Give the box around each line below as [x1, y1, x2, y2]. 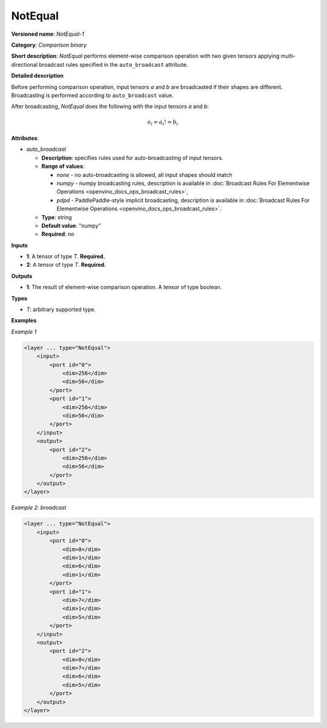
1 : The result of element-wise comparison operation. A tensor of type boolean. [26, 284, 222, 291]
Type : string [41, 213, 72, 221]
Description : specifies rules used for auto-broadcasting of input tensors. [41, 154, 223, 161]
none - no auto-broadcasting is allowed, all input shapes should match [56, 171, 233, 178]
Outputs [11, 272, 33, 279]
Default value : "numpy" [41, 222, 101, 229]
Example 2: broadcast [11, 504, 67, 512]
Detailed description [11, 72, 64, 79]
